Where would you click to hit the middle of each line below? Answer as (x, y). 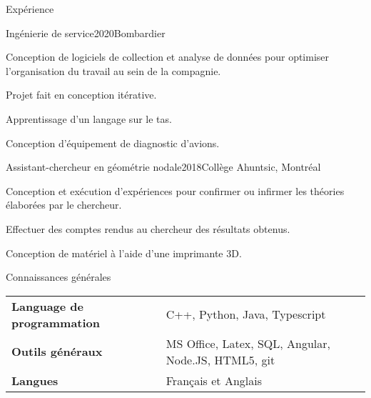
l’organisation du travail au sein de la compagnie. (113, 70)
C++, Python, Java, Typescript (246, 314)
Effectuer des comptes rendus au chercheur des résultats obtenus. (148, 228)
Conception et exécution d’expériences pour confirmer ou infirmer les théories (175, 190)
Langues (35, 380)
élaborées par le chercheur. (64, 205)
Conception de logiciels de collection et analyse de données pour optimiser (168, 57)
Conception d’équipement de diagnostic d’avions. (113, 143)
